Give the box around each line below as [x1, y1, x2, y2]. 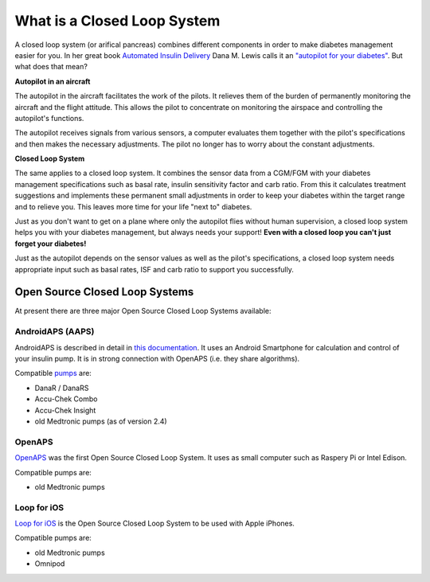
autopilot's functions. [14, 113, 84, 123]
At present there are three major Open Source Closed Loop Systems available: [14, 307, 272, 316]
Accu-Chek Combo [34, 394, 98, 404]
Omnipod [34, 559, 65, 568]
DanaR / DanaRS [34, 383, 89, 393]
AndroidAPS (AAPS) [14, 326, 95, 338]
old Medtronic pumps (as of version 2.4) [34, 416, 167, 426]
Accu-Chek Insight [34, 405, 96, 415]
